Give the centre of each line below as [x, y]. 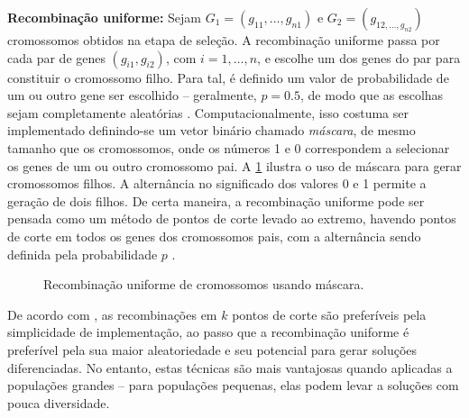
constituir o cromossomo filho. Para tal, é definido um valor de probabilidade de [228, 77]
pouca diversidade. [59, 402]
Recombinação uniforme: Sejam [105, 17]
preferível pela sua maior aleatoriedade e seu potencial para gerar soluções [212, 349]
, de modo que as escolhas [372, 95]
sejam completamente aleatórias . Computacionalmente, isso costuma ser [208, 112]
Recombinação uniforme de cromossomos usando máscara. [204, 284]
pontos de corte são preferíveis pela [329, 314]
